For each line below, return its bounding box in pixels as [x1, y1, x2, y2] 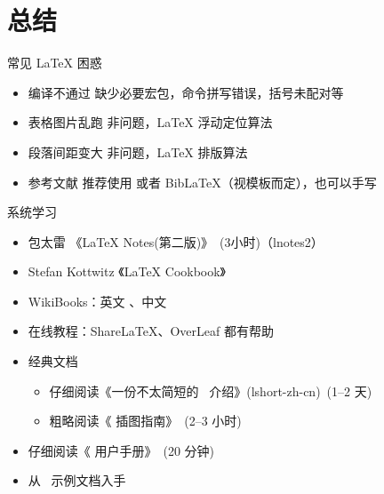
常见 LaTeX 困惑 [7, 53, 102, 72]
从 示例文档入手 [28, 471, 126, 490]
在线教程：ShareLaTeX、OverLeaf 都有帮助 [28, 322, 274, 340]
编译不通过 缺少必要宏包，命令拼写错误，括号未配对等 [28, 83, 344, 101]
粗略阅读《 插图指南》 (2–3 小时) [49, 411, 242, 430]
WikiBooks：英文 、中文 [28, 291, 167, 310]
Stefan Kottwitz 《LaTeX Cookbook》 [28, 262, 227, 281]
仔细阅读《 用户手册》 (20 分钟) [28, 441, 215, 459]
